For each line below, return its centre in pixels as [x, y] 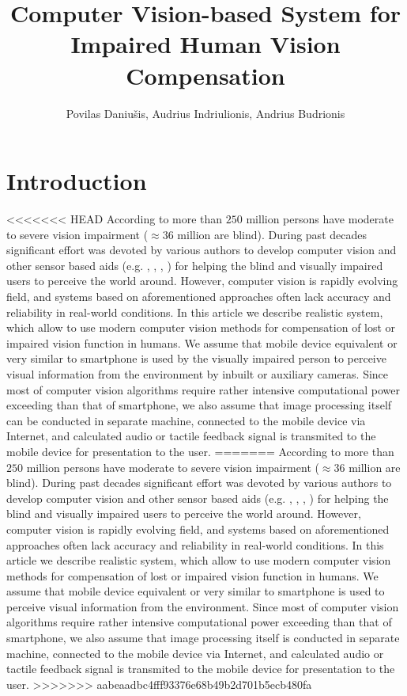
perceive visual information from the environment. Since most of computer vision [203, 606]
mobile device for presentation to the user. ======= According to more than [200, 451]
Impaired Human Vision [205, 44]
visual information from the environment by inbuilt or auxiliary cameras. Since [198, 373]
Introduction [77, 181]
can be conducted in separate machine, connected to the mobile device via [186, 420]
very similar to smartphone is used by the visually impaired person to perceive [196, 358]
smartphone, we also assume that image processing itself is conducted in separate [203, 638]
